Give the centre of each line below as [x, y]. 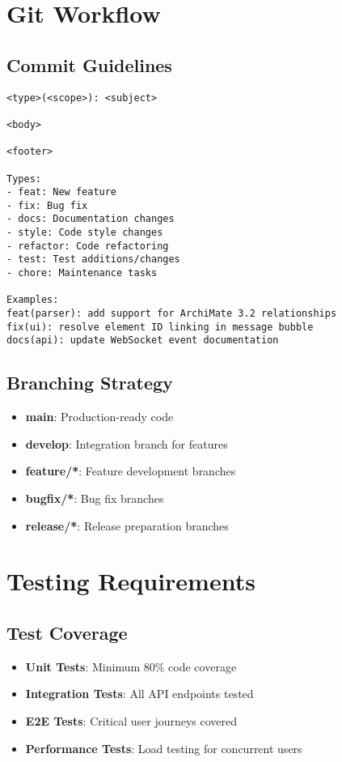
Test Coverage [67, 632]
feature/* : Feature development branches [131, 471]
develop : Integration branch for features [127, 443]
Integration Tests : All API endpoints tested [139, 694]
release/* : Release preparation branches [127, 525]
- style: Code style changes [85, 233]
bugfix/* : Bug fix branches [95, 498]
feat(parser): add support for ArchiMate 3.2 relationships [172, 314]
